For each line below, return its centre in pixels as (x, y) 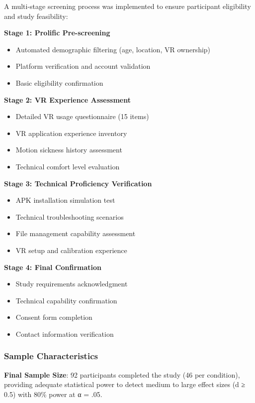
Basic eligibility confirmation (59, 82)
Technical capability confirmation (66, 300)
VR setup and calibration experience (71, 250)
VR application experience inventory (71, 133)
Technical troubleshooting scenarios (70, 216)
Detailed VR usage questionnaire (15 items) (82, 116)
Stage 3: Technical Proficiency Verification (78, 183)
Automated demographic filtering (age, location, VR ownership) (113, 49)
